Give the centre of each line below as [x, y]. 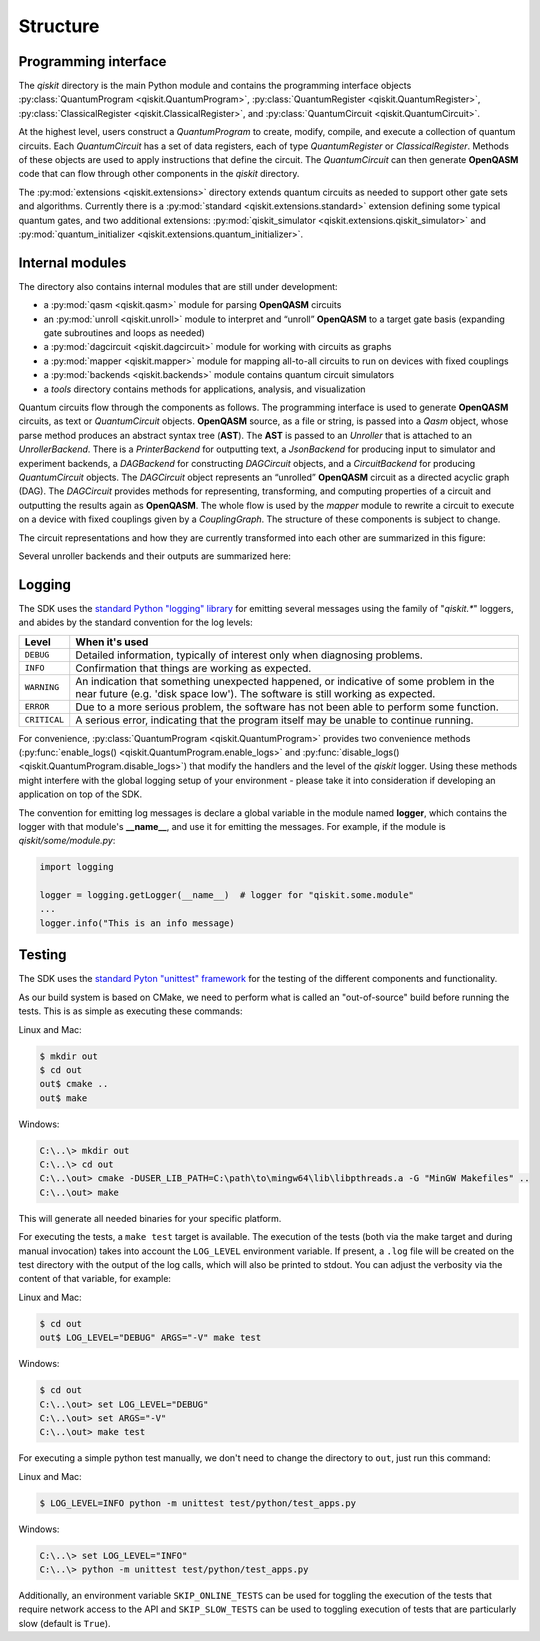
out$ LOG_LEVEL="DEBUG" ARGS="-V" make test [150, 1338]
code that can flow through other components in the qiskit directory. [159, 174]
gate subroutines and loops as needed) [124, 333]
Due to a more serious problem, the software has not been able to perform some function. [287, 707]
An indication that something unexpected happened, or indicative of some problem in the [285, 681]
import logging [76, 867]
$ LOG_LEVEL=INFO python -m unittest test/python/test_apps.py [198, 1503]
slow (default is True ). [64, 1623]
